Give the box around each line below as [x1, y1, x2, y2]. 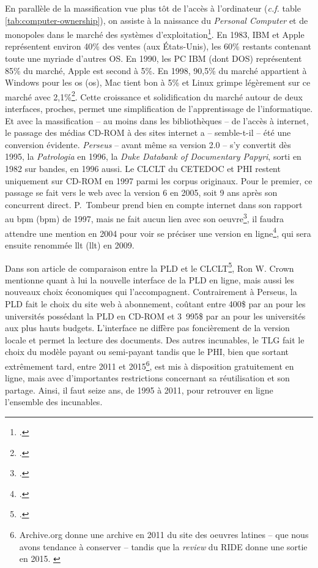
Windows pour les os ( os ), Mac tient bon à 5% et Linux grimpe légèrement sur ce [5, 76, 311, 89]
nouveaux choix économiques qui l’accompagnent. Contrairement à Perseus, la [5, 285, 297, 298]
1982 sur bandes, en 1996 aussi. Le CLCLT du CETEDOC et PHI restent [5, 162, 281, 175]
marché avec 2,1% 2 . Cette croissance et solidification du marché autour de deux [5, 88, 303, 103]
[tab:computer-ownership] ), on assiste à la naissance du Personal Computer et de [5, 13, 308, 26]
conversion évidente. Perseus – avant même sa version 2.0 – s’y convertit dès [5, 138, 291, 151]
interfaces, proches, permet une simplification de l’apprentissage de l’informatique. [5, 102, 313, 115]
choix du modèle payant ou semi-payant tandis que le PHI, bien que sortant [5, 345, 289, 358]
